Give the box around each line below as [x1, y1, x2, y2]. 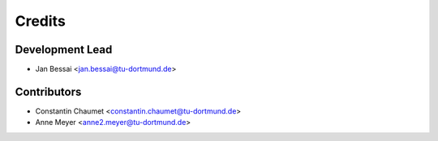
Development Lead [15, 43, 113, 56]
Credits [15, 12, 67, 30]
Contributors [15, 85, 82, 98]
